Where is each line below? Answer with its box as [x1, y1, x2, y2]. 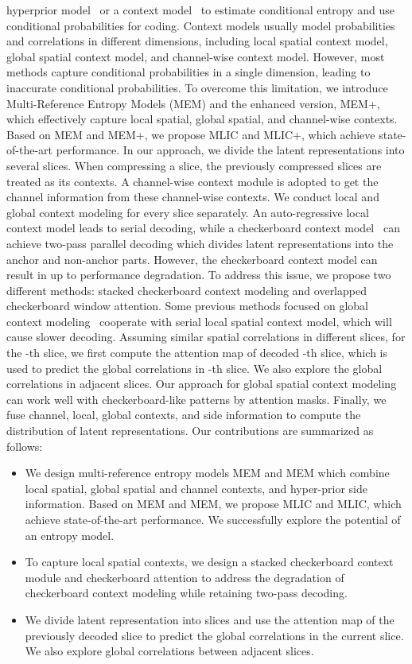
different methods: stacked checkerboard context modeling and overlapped [6, 282, 367, 298]
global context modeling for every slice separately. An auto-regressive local [6, 204, 369, 220]
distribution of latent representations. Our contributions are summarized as [6, 422, 374, 439]
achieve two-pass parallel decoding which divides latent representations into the [6, 235, 394, 251]
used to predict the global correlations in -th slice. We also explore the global [6, 359, 383, 376]
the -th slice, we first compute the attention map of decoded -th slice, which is [6, 344, 388, 361]
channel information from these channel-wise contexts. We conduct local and [6, 188, 379, 205]
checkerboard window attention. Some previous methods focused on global [6, 297, 368, 314]
